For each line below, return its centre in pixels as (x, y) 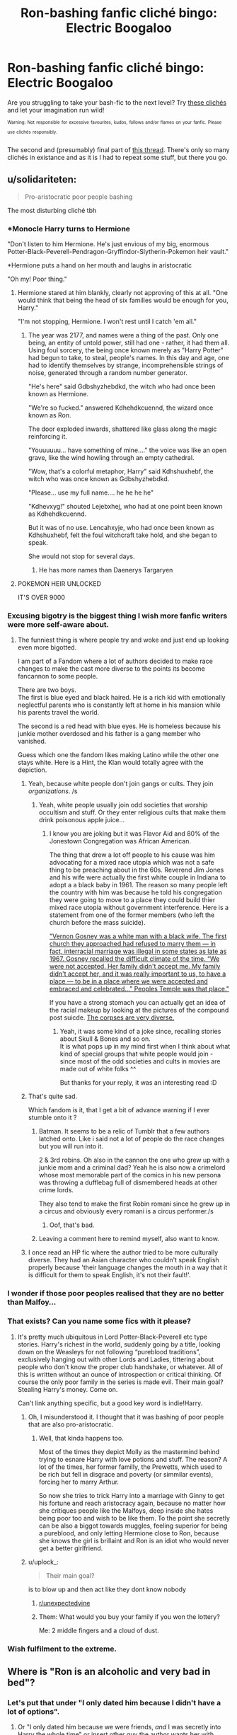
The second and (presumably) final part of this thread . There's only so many (118, 150)
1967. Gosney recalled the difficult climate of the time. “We (134, 959)
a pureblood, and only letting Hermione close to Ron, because (129, 1533)
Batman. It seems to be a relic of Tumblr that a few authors (124, 1131)
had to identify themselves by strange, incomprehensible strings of (126, 365)
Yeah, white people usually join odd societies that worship (123, 805)
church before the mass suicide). (97, 923)
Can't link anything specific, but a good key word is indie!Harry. (110, 1403)
